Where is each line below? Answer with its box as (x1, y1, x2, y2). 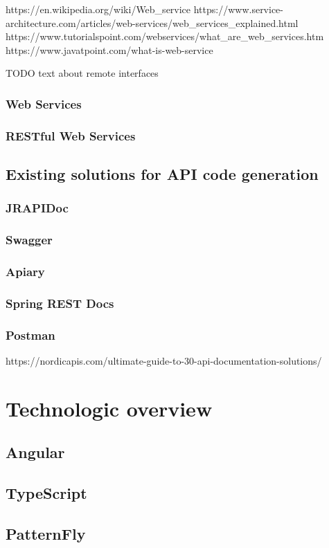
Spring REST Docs (6, 294, 114, 311)
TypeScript (6, 482, 87, 504)
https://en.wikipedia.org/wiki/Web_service (6, 2, 191, 16)
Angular (6, 441, 65, 463)
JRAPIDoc (6, 199, 69, 217)
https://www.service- (193, 2, 284, 16)
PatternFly (6, 522, 86, 544)
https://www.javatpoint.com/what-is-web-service (6, 42, 213, 57)
